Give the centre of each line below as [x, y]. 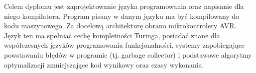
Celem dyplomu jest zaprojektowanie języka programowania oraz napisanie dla [124, 6]
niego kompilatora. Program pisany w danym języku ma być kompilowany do [122, 16]
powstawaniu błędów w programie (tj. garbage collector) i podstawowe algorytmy [128, 54]
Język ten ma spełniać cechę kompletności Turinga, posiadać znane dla [112, 35]
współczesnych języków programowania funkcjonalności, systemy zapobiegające [125, 45]
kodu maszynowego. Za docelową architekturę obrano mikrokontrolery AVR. [120, 26]
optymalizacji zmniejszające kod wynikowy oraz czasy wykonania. [104, 64]
